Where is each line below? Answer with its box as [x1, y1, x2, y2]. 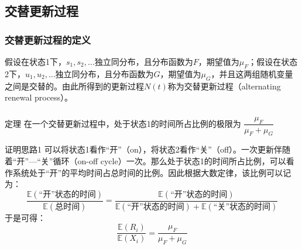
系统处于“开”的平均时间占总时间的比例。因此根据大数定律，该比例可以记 [12, 166, 291, 178]
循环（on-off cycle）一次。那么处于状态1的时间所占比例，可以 [53, 154, 286, 167]
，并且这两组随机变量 [211, 67, 293, 79]
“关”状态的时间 [213, 202, 271, 211]
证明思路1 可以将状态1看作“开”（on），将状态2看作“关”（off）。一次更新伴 [5, 143, 283, 155]
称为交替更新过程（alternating [167, 79, 281, 92]
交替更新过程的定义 [5, 32, 91, 47]
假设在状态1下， [5, 56, 66, 67]
